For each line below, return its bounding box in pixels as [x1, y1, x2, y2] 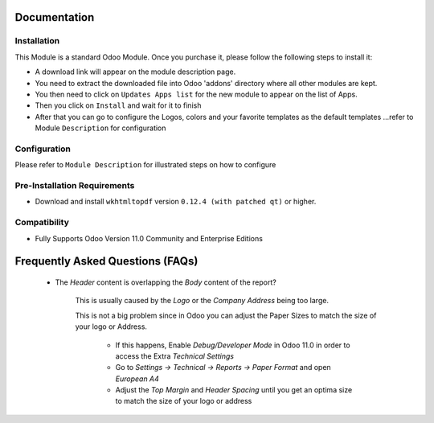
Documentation [14, 10, 95, 24]
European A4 [115, 374, 160, 384]
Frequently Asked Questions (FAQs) [14, 254, 199, 269]
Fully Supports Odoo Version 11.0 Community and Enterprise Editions [35, 233, 263, 243]
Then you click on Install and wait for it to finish [35, 101, 202, 110]
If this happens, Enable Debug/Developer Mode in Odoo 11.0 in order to [115, 340, 350, 350]
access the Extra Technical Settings [115, 351, 235, 361]
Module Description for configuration [35, 123, 166, 133]
